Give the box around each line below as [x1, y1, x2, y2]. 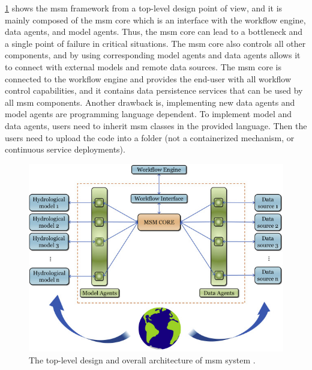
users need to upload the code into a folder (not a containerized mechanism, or [5, 131, 295, 144]
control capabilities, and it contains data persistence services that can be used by [5, 84, 303, 97]
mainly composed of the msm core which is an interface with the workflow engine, [5, 13, 306, 26]
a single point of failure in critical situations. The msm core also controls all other [5, 37, 306, 49]
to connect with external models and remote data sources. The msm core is [5, 60, 281, 73]
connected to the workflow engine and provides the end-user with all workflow [5, 72, 292, 85]
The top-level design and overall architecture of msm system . [29, 353, 256, 366]
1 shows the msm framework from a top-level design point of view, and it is [5, 2, 283, 14]
